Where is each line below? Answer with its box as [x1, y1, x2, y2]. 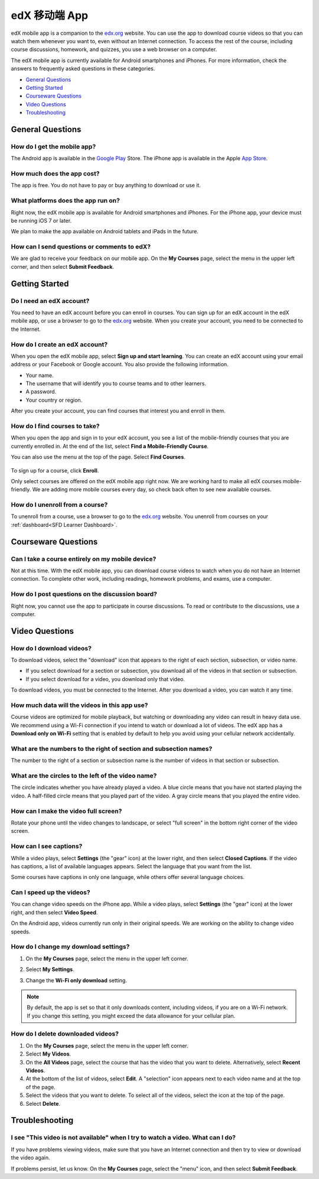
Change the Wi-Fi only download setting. [25, 976, 127, 983]
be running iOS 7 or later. [11, 217, 72, 224]
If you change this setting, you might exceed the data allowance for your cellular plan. [27, 1012, 236, 1019]
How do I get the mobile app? [11, 142, 96, 151]
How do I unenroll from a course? [11, 501, 108, 509]
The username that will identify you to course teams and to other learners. [25, 380, 207, 387]
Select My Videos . [25, 1050, 71, 1057]
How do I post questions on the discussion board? [11, 590, 158, 598]
